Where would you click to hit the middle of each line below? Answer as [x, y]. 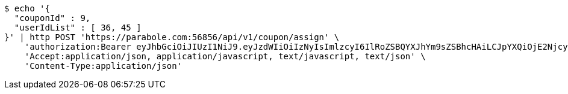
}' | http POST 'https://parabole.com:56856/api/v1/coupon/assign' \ [172, 37]
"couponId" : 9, [52, 18]
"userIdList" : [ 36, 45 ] [78, 28]
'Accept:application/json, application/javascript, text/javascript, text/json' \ [225, 56]
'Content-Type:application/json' [103, 66]
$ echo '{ [27, 8]
